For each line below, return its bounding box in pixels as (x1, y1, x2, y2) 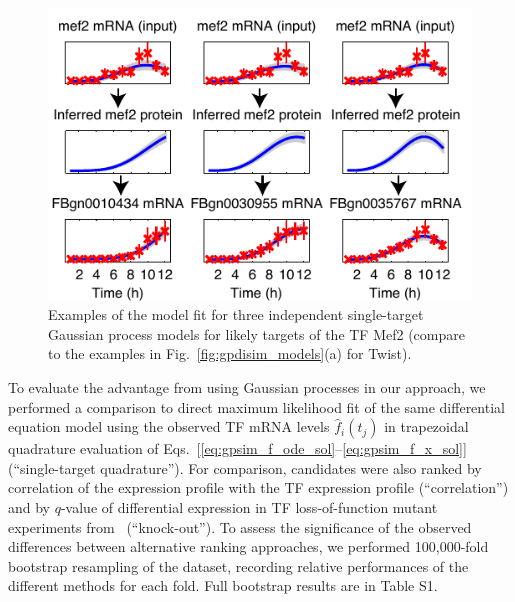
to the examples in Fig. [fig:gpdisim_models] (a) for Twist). (48, 343, 412, 364)
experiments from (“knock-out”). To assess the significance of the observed (8, 516, 472, 537)
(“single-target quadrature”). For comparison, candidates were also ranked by (8, 457, 482, 478)
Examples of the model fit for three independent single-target (48, 304, 424, 325)
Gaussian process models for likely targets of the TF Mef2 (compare (48, 323, 465, 344)
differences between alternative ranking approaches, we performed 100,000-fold (8, 536, 489, 557)
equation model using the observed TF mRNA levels (8, 416, 330, 437)
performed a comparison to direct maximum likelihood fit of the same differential (8, 396, 505, 417)
